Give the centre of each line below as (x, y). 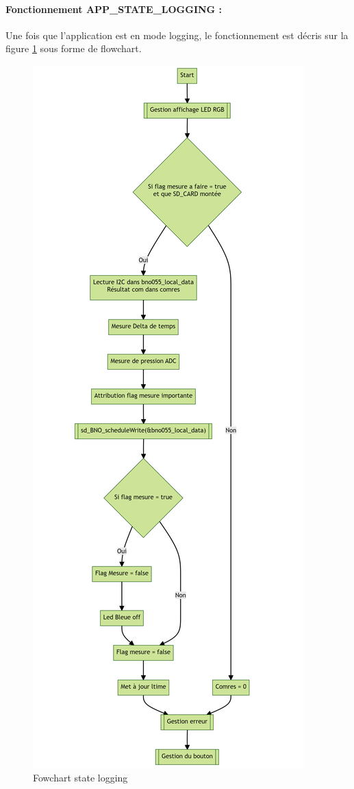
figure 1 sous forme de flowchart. (74, 48)
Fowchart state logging (80, 777)
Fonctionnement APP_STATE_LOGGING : (114, 9)
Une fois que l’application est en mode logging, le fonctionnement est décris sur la (177, 35)
